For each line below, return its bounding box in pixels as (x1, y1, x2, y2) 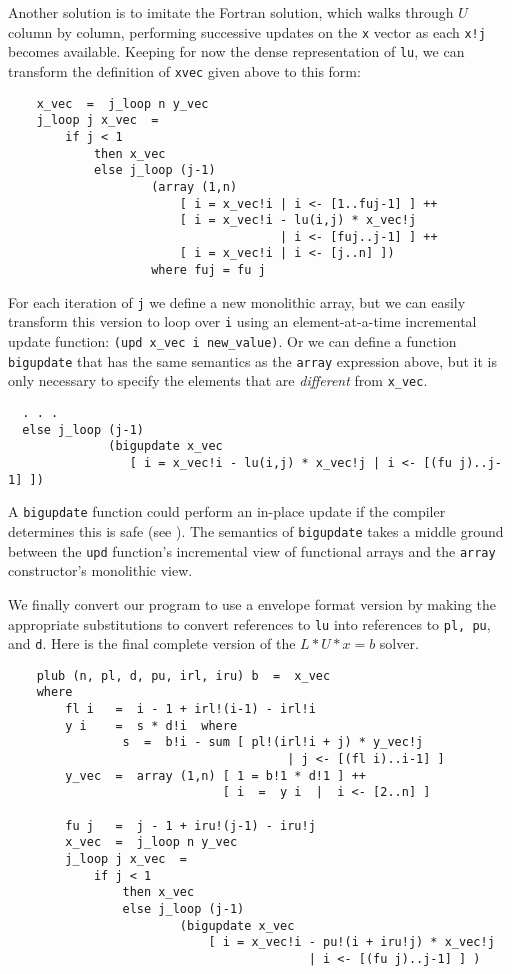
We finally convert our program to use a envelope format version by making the (8, 593, 497, 614)
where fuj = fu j (151, 263, 266, 278)
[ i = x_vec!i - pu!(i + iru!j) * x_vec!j (208, 935, 495, 950)
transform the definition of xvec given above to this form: (8, 60, 361, 81)
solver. (379, 633, 419, 654)
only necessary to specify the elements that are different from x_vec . (8, 370, 428, 391)
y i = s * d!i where (65, 718, 238, 733)
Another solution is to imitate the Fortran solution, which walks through (8, 2, 454, 22)
